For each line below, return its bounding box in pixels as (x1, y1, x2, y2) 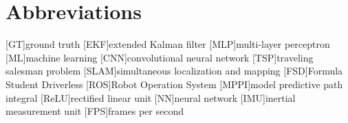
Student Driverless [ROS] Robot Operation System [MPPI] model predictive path (6, 77, 343, 91)
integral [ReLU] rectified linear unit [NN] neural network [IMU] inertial (6, 90, 296, 105)
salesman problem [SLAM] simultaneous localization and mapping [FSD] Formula (6, 64, 343, 78)
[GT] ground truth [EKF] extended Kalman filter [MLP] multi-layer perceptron (6, 37, 330, 51)
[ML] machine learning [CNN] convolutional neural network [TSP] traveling (6, 50, 314, 64)
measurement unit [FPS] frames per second (6, 104, 184, 118)
